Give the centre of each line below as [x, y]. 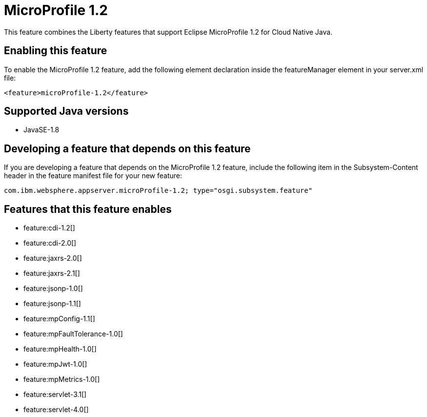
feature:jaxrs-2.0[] [53, 258]
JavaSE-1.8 [41, 130]
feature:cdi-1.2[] [49, 228]
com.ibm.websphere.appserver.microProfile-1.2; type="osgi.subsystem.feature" [158, 191]
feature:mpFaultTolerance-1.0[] [73, 334]
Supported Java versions [66, 111]
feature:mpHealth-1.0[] [60, 349]
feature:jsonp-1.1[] [52, 304]
